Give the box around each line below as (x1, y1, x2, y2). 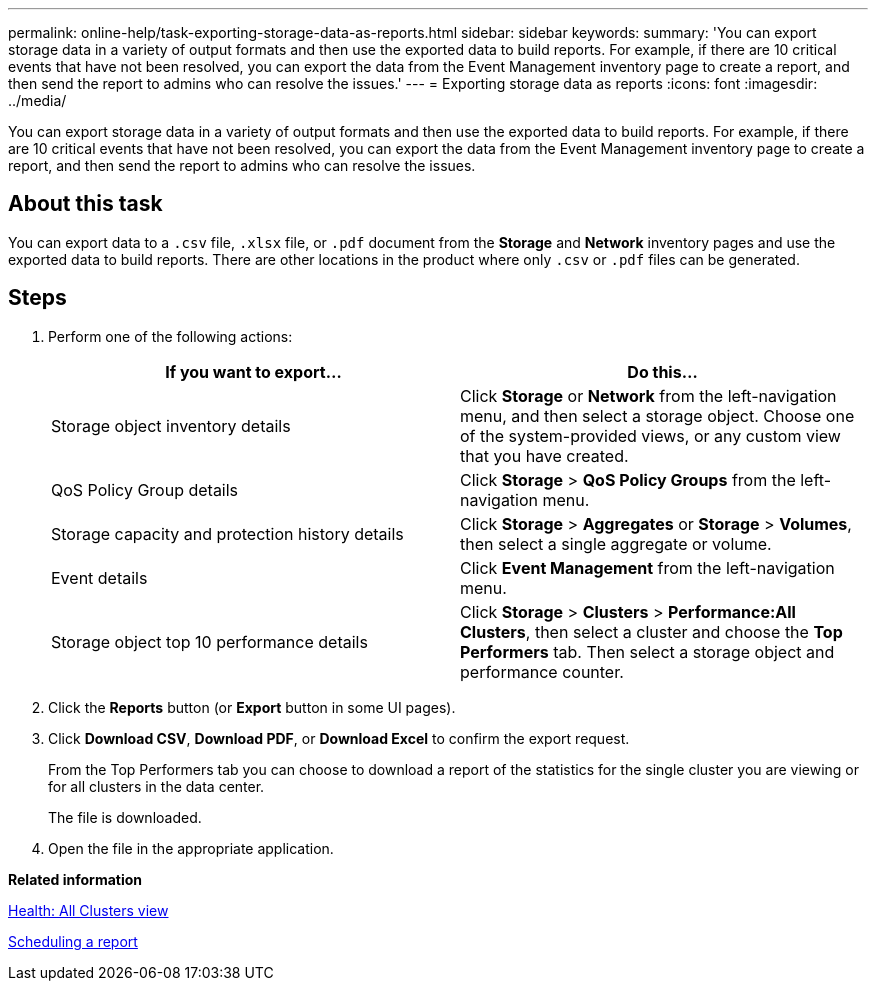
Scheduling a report (8, 932, 138, 950)
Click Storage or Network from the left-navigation (460, 385, 837, 406)
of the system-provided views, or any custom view (460, 425, 841, 446)
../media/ (8, 92, 67, 109)
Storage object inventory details (51, 415, 291, 436)
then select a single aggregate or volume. (460, 533, 772, 554)
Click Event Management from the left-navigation (460, 557, 835, 578)
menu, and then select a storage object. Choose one (460, 405, 855, 426)
